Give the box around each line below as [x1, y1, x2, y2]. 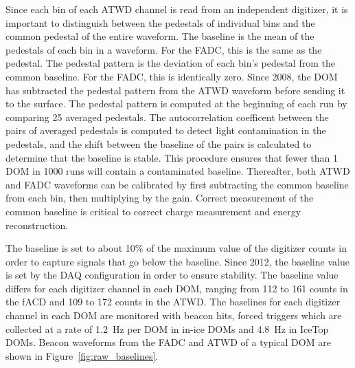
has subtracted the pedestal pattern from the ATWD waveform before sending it [5, 83, 345, 97]
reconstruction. [5, 217, 69, 232]
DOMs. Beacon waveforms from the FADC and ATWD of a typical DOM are [5, 335, 331, 349]
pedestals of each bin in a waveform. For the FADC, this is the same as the [5, 42, 322, 56]
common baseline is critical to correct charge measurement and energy [5, 204, 301, 218]
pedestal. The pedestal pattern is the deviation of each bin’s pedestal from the [5, 56, 335, 70]
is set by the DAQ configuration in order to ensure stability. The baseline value [5, 268, 339, 282]
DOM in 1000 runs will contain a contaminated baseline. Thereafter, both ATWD [5, 164, 350, 178]
